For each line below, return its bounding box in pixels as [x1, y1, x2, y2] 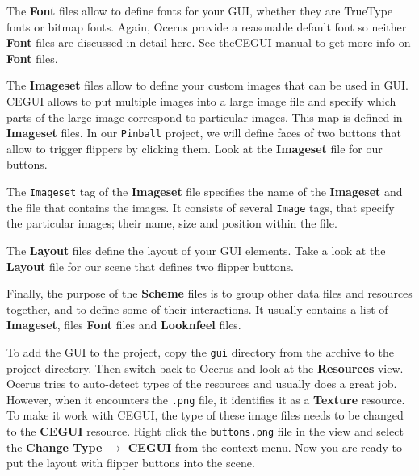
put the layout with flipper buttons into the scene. [6, 454, 255, 471]
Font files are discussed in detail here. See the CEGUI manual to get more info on [6, 34, 411, 51]
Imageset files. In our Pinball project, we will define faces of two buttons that [6, 124, 401, 141]
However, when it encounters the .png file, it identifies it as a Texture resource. [6, 390, 405, 407]
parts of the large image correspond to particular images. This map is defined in [6, 108, 403, 125]
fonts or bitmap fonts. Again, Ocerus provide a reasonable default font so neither [6, 18, 407, 35]
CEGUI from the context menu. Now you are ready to [128, 438, 403, 455]
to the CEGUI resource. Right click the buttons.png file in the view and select [6, 422, 404, 439]
